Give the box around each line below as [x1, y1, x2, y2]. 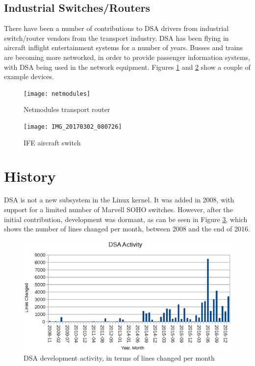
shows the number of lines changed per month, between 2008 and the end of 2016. [4, 224, 250, 234]
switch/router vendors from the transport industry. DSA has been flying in [4, 32, 229, 43]
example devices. [4, 71, 54, 82]
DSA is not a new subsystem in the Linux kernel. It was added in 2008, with [4, 195, 234, 205]
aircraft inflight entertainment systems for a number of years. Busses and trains [4, 42, 243, 53]
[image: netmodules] [24, 90, 91, 97]
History [4, 166, 56, 186]
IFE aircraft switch [24, 137, 81, 147]
